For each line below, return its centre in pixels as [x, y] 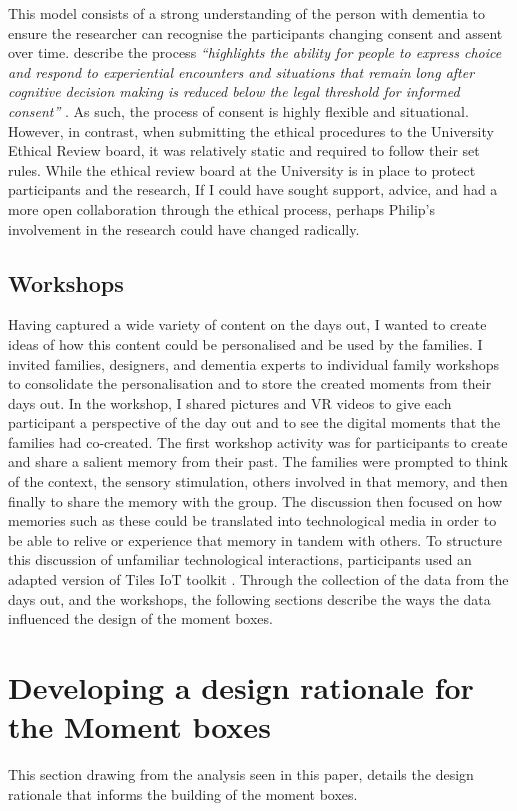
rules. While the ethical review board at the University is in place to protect [242, 169]
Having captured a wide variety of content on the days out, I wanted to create [247, 324]
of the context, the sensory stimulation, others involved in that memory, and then [258, 481]
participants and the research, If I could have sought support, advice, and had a [253, 189]
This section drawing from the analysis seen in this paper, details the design [241, 774]
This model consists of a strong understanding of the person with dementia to [247, 13]
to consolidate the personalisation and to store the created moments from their [250, 383]
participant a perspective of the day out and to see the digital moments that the [254, 422]
